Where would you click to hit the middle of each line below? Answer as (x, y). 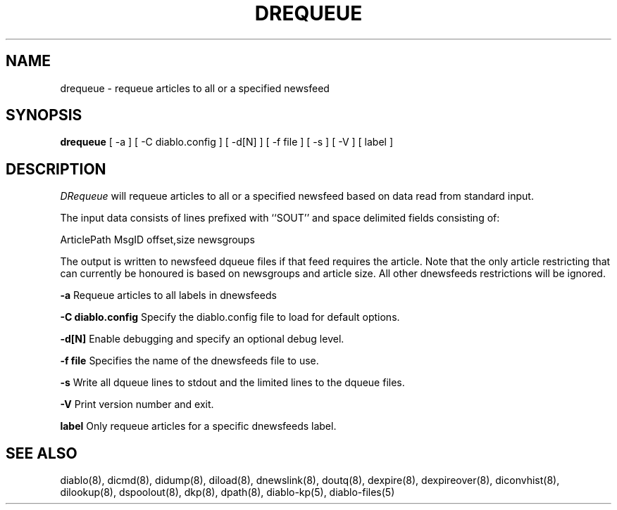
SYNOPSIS (44, 115)
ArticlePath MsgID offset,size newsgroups (157, 240)
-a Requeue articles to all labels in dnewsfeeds (168, 295)
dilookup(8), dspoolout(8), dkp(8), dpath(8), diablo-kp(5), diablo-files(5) (228, 492)
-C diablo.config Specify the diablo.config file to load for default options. (230, 317)
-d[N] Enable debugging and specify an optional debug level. (202, 339)
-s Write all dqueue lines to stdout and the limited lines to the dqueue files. (232, 383)
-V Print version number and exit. (137, 404)
